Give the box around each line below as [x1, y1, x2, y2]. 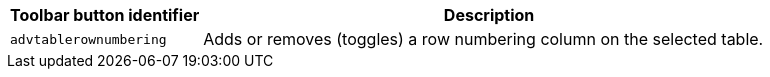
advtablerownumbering [10, 31, 167, 47]
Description [443, 5, 535, 25]
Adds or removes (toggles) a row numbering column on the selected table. [203, 29, 764, 49]
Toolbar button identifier [10, 5, 200, 25]
